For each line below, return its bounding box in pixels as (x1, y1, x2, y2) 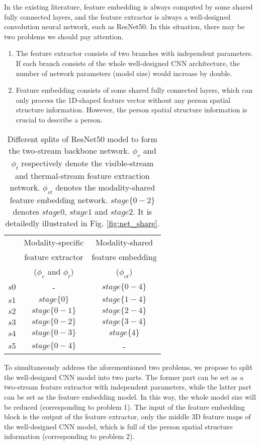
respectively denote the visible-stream (21, 157, 154, 169)
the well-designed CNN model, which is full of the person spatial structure (4, 421, 233, 431)
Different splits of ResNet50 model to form (7, 133, 157, 145)
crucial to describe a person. (16, 114, 103, 124)
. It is (133, 206, 152, 218)
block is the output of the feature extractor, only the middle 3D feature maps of (4, 411, 251, 422)
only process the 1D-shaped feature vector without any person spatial (16, 94, 230, 105)
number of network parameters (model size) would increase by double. (16, 68, 232, 78)
